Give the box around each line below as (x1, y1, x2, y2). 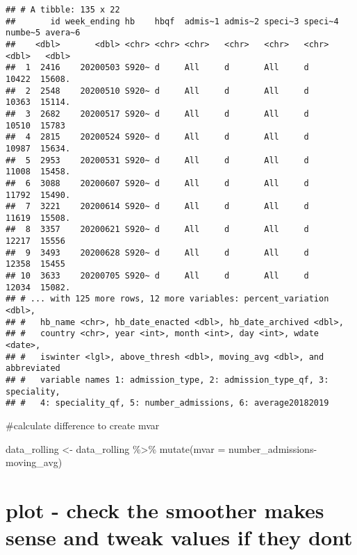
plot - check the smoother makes (6, 495, 324, 524)
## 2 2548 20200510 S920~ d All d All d (6, 85, 309, 96)
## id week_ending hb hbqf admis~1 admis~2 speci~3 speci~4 (6, 16, 339, 26)
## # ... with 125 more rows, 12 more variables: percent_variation (6, 294, 329, 304)
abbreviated (6, 363, 60, 374)
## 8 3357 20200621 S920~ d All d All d (6, 224, 309, 235)
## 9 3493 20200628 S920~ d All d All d (6, 247, 309, 258)
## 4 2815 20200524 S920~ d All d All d (6, 132, 309, 142)
